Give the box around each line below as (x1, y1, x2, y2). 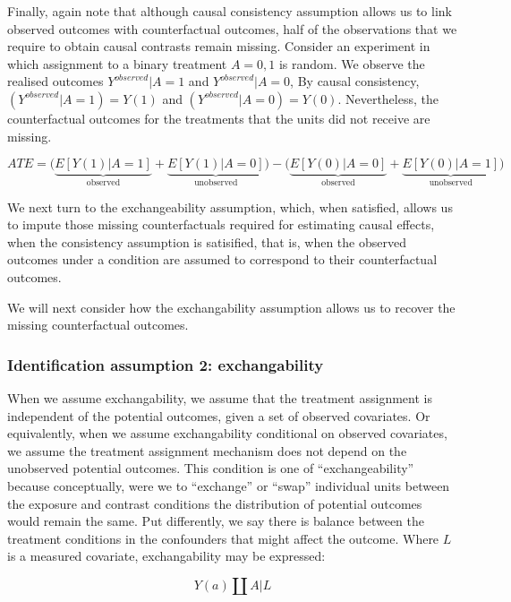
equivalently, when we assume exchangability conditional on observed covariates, (7, 424, 447, 443)
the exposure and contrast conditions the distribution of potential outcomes (7, 494, 422, 512)
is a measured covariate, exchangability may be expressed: (7, 546, 326, 565)
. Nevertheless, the (337, 89, 439, 107)
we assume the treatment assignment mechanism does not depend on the (7, 441, 407, 460)
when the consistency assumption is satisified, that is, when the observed (7, 232, 406, 251)
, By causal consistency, (290, 72, 420, 90)
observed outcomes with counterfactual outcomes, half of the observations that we (7, 19, 457, 38)
